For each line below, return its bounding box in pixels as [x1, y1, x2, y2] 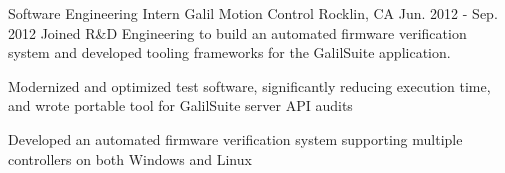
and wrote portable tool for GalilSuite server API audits [8, 95, 353, 116]
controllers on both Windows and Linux [8, 148, 252, 169]
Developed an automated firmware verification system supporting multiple [8, 128, 463, 149]
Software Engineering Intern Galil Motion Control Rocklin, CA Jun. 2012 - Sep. [8, 3, 498, 23]
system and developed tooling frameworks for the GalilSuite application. [8, 42, 451, 63]
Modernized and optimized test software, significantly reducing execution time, [8, 75, 491, 96]
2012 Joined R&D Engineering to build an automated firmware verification [8, 22, 467, 43]
